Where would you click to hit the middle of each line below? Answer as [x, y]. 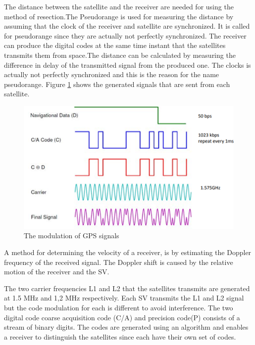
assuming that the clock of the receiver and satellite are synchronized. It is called [127, 26]
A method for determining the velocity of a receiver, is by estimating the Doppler [128, 252]
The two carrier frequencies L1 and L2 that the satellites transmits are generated [127, 288]
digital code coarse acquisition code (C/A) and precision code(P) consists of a [122, 317]
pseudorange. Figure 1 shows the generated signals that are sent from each [117, 84]
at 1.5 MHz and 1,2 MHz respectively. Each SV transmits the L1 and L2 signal [124, 298]
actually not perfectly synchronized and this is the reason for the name [112, 74]
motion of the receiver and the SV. [57, 272]
